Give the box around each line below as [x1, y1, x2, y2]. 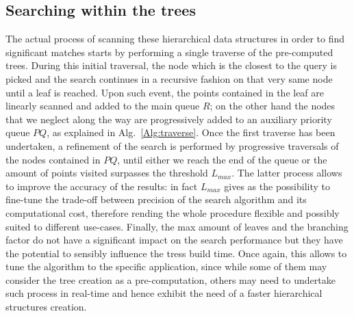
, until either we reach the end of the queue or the [117, 152, 327, 166]
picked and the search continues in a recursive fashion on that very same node [5, 71, 333, 85]
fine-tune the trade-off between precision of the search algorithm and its [5, 192, 307, 207]
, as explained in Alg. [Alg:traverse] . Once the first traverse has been [47, 125, 336, 140]
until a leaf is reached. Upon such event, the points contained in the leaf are [5, 85, 325, 99]
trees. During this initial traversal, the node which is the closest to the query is [5, 58, 337, 73]
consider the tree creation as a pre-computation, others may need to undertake [5, 272, 336, 287]
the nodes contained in [5, 152, 101, 166]
